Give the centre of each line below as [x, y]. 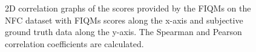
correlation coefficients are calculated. [74, 43]
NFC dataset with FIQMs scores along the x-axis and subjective [124, 20]
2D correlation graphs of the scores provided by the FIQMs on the [128, 8]
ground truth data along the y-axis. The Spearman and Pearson [123, 32]
